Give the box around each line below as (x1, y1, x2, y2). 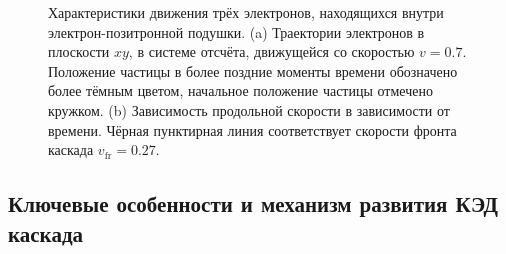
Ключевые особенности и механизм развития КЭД (8, 188, 498, 219)
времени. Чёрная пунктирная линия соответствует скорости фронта (48, 119, 457, 140)
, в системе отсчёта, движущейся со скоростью (128, 41, 415, 62)
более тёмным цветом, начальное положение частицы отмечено (48, 80, 433, 101)
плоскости (48, 41, 110, 62)
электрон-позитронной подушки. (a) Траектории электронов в (48, 21, 425, 42)
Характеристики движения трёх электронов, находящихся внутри (48, 2, 444, 22)
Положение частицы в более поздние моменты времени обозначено (48, 60, 458, 81)
